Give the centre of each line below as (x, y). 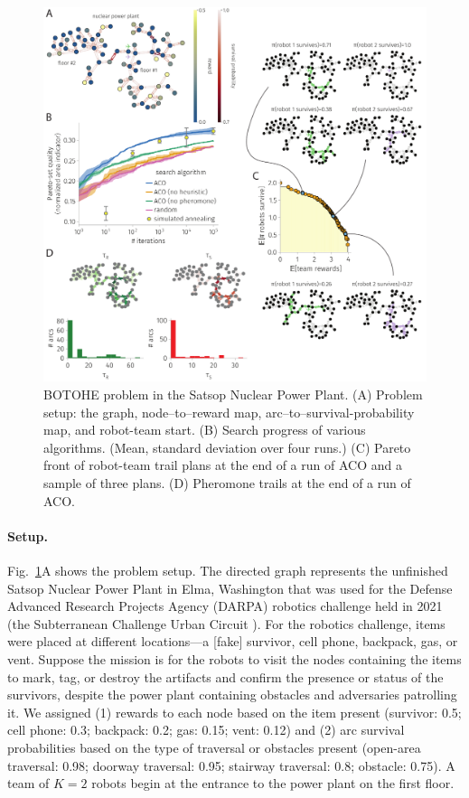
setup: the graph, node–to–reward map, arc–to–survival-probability (229, 412)
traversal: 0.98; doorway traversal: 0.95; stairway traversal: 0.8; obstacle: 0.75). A (231, 765)
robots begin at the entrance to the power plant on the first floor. (273, 783)
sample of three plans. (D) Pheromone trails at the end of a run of (227, 483)
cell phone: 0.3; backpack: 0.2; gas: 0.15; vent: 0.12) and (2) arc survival (206, 730)
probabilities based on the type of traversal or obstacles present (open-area (214, 747)
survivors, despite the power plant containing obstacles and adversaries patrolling (232, 695)
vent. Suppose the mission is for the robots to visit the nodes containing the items (234, 658)
